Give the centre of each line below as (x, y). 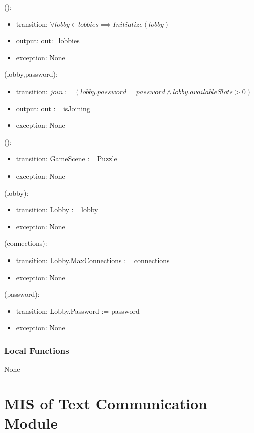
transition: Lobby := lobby (57, 209)
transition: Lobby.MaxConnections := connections (93, 260)
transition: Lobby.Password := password (78, 311)
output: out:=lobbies (48, 40)
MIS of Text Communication (106, 403)
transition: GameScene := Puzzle (67, 159)
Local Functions (37, 350)
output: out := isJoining (53, 108)
